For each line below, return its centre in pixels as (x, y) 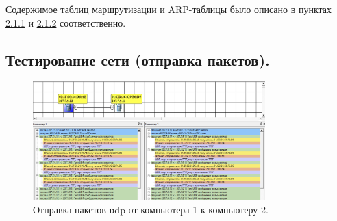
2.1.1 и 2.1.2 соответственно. (66, 22)
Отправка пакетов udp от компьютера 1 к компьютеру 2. (151, 210)
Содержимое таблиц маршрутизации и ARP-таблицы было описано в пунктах (169, 9)
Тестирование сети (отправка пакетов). (138, 59)
